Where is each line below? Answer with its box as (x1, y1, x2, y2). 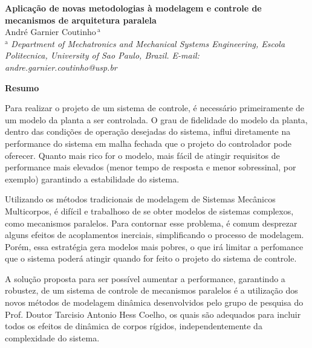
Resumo (5, 81, 39, 94)
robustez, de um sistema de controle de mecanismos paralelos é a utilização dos (5, 284, 298, 297)
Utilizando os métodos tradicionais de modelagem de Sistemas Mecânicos (5, 193, 276, 205)
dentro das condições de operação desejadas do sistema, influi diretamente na (5, 125, 291, 138)
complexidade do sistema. (5, 331, 100, 344)
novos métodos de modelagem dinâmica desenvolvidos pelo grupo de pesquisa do (5, 296, 304, 309)
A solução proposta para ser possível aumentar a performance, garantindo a (5, 272, 285, 285)
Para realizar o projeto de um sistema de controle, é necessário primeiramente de (5, 101, 305, 114)
